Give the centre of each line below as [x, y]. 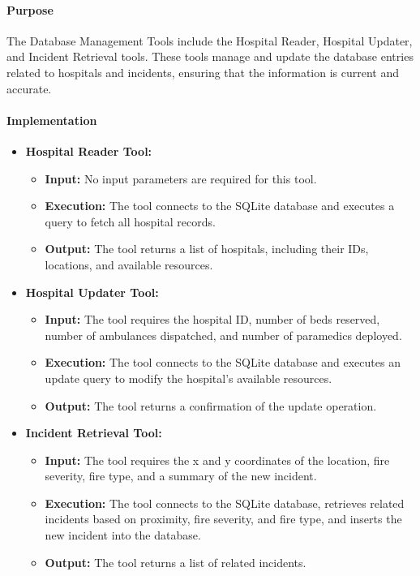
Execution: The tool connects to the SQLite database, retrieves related [225, 503]
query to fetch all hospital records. [130, 221]
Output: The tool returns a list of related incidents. [176, 562]
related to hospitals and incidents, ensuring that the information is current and [203, 72]
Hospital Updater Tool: [92, 292]
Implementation [52, 120]
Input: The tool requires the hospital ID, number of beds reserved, [212, 319]
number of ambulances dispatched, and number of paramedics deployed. [223, 335]
